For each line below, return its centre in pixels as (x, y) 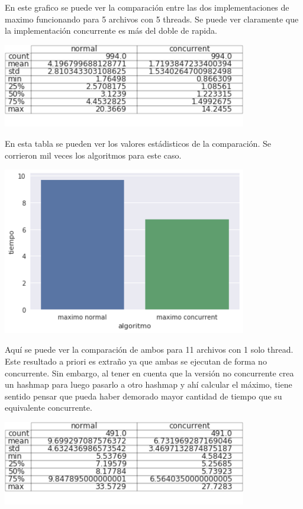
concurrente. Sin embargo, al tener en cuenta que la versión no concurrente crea (149, 373)
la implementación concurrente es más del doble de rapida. (111, 30)
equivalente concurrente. (49, 407)
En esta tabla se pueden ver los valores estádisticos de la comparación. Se (138, 144)
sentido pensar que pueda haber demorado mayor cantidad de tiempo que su (144, 396)
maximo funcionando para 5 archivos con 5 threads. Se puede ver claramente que (152, 19)
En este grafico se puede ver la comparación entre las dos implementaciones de (147, 7)
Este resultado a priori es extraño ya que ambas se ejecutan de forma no (136, 361)
